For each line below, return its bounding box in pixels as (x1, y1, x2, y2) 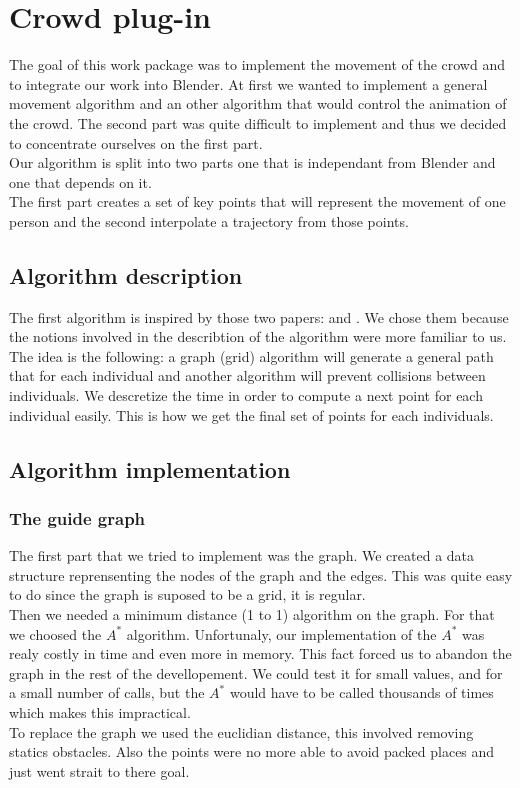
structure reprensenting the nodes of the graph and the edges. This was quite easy (9, 564, 513, 585)
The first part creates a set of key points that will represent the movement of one (9, 191, 506, 212)
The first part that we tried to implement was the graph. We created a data (9, 545, 475, 566)
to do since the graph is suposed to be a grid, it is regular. (9, 584, 366, 605)
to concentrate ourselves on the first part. (9, 132, 263, 153)
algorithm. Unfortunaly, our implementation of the (126, 623, 437, 644)
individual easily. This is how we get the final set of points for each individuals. (9, 404, 494, 425)
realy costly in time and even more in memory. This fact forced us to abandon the (9, 643, 512, 664)
